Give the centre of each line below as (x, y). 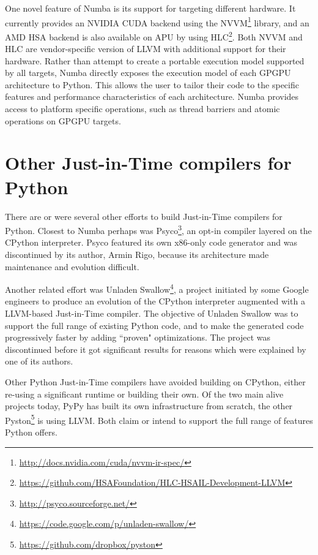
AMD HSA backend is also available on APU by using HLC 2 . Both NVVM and (154, 36)
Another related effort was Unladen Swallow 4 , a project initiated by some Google (157, 288)
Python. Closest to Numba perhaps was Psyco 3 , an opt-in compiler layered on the (158, 229)
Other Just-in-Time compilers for (148, 163)
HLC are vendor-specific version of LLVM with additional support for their (146, 49)
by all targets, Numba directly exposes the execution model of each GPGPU (148, 73)
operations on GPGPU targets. (63, 120)
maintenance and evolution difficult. (72, 266)
